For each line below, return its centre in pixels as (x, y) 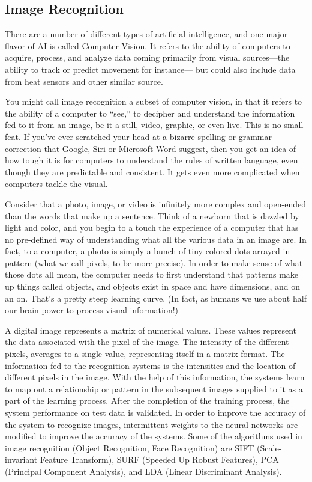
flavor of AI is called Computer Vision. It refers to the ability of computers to (148, 45)
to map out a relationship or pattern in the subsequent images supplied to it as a (154, 389)
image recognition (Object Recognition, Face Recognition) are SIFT (130, 447)
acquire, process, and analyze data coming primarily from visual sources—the (147, 57)
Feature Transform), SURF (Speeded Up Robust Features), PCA (159, 459)
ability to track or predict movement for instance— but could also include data (150, 69)
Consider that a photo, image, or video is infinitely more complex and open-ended (155, 203)
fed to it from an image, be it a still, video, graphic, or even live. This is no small (154, 125)
